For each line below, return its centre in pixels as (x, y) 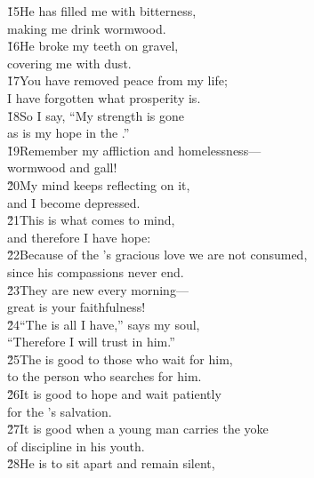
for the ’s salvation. (60, 411)
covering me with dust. (69, 63)
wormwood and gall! (62, 167)
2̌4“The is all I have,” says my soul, (104, 324)
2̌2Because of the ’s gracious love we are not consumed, (157, 255)
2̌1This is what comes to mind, (91, 220)
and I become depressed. (74, 202)
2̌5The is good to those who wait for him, (120, 358)
